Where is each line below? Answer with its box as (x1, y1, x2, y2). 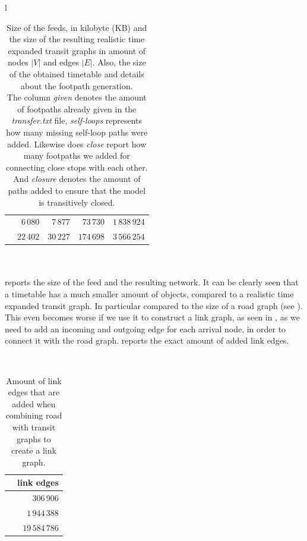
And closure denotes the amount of (13, 172, 141, 185)
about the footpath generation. (20, 79, 133, 92)
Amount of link (6, 374, 62, 386)
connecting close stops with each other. (6, 161, 148, 173)
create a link (11, 444, 56, 457)
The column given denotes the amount (7, 91, 147, 103)
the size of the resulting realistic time (9, 33, 145, 45)
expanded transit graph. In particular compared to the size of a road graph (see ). (5, 299, 303, 312)
